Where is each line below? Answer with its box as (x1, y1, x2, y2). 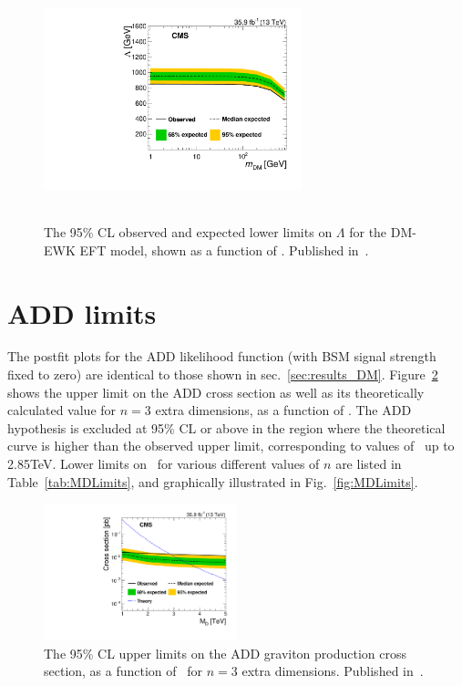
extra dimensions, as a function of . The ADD (155, 400, 412, 420)
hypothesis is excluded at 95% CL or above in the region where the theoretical (7, 418, 446, 437)
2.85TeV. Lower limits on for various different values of (7, 454, 320, 473)
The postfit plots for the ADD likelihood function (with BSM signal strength (7, 347, 436, 366)
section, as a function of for (44, 661, 203, 681)
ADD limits (7, 294, 157, 331)
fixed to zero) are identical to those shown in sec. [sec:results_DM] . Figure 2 (7, 365, 438, 384)
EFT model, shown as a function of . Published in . (79, 240, 369, 259)
